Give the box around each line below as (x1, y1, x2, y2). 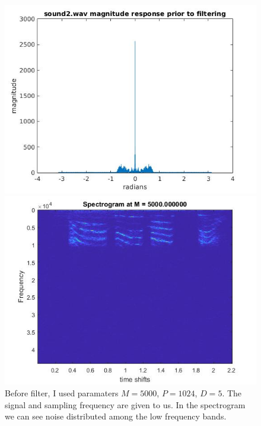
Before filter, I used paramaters (5, 387, 119, 399)
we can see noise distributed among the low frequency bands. (5, 410, 227, 422)
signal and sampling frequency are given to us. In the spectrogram (5, 398, 246, 411)
